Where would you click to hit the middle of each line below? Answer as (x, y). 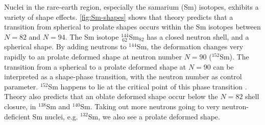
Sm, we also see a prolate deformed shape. (154, 116)
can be (223, 66)
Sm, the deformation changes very (190, 46)
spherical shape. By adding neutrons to (65, 46)
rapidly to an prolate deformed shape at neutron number (93, 56)
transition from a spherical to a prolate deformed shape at (95, 66)
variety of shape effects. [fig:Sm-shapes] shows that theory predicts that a (119, 17)
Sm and (58, 106)
